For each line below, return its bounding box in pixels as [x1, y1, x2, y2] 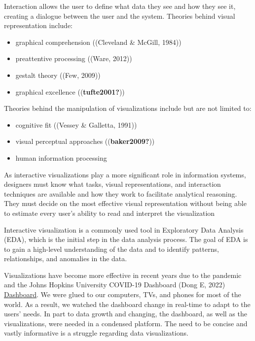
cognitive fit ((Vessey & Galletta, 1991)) [15, 119, 137, 130]
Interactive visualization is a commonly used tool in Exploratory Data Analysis [4, 224, 244, 235]
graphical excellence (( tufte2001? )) [15, 86, 125, 97]
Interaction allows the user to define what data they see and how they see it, [4, 1, 236, 11]
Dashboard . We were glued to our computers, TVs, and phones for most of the [4, 289, 241, 300]
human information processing [15, 152, 107, 163]
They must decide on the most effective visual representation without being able [4, 198, 247, 208]
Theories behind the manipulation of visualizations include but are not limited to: [4, 103, 252, 113]
